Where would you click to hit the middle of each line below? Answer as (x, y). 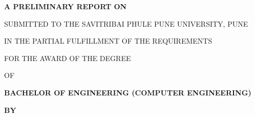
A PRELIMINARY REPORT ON (66, 6)
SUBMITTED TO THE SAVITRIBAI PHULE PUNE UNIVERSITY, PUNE (126, 23)
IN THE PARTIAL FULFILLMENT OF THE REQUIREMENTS (108, 41)
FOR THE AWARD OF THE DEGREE (68, 58)
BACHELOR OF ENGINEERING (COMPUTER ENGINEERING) (128, 92)
